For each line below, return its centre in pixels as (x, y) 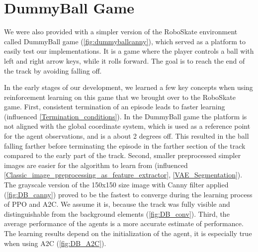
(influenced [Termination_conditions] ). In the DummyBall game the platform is (126, 116)
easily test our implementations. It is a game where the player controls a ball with (129, 51)
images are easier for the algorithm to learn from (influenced (96, 165)
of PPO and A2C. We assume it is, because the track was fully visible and (117, 204)
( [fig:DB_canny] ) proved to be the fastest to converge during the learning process (128, 194)
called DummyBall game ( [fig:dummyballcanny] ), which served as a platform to (125, 41)
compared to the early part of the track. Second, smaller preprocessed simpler (123, 155)
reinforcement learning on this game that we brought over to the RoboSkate (120, 97)
